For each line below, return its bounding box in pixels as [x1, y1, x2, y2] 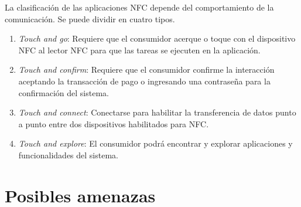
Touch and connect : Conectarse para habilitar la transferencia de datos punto [18, 106, 296, 118]
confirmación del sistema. [18, 86, 109, 99]
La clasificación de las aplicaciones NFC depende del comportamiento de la [5, 1, 274, 13]
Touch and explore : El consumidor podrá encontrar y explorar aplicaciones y [18, 137, 293, 150]
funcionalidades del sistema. [18, 148, 118, 161]
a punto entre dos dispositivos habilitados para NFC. [18, 117, 209, 130]
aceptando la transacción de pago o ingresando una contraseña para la [18, 74, 271, 87]
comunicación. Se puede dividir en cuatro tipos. [5, 12, 175, 25]
